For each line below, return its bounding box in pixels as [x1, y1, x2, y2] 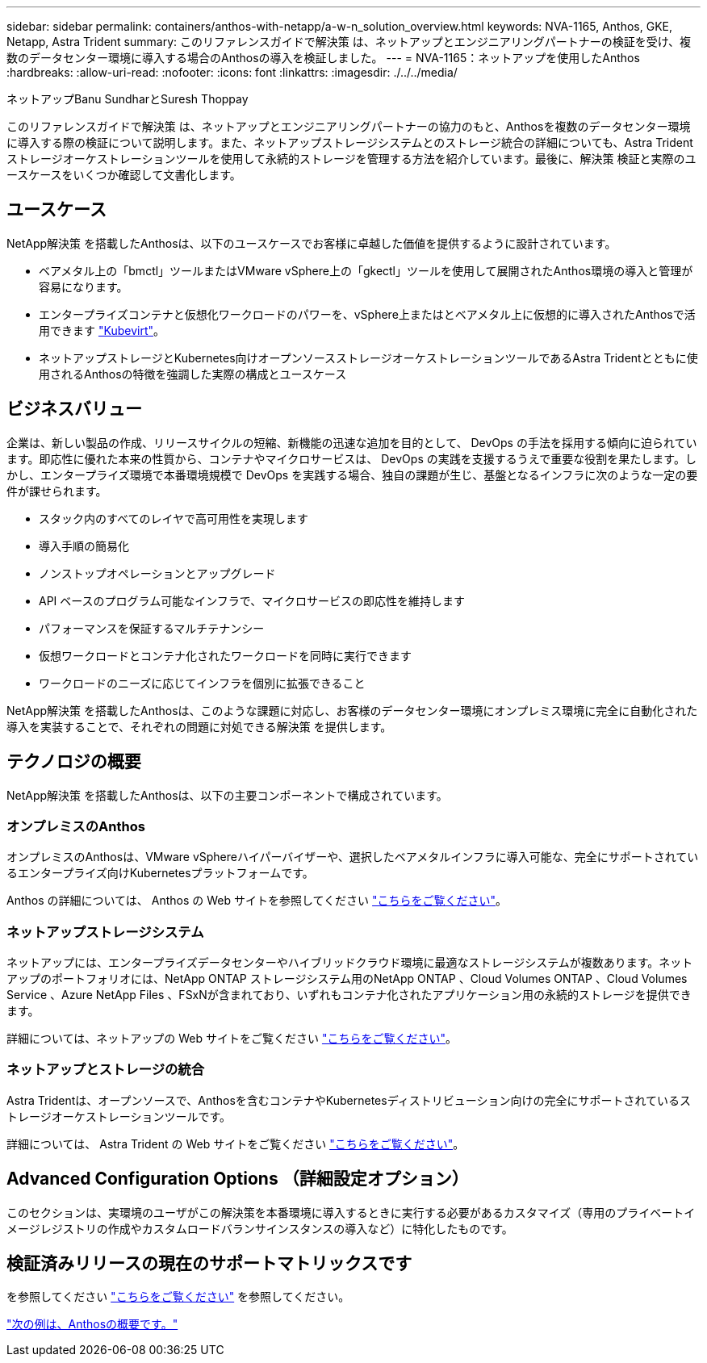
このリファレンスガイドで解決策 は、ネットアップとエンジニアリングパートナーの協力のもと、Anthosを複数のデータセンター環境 [6, 119, 691, 133]
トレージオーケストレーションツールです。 [6, 1109, 232, 1123]
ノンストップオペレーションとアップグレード [39, 566, 276, 580]
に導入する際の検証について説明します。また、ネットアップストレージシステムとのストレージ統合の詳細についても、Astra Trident [6, 136, 693, 149]
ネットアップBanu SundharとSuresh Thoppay [6, 92, 249, 106]
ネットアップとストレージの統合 [6, 1061, 205, 1078]
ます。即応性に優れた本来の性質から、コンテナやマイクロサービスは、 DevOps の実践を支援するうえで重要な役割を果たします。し [6, 451, 697, 466]
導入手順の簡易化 [39, 538, 129, 553]
